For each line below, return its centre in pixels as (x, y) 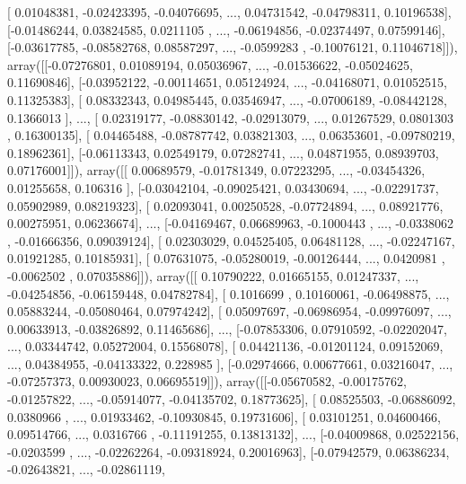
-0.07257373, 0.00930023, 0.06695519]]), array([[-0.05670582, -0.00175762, (207, 381)
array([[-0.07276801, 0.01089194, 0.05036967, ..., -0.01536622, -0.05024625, (210, 64)
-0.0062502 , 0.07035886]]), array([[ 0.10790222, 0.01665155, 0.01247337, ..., (213, 275)
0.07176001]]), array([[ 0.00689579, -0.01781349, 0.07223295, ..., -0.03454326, (216, 170)
